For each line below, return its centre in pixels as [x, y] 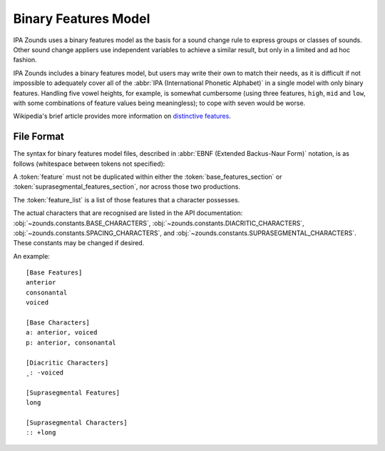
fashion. [25, 60]
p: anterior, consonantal [71, 342]
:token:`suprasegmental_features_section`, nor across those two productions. [127, 187]
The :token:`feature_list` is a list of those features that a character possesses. [127, 199]
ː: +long [41, 433]
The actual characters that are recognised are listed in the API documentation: [128, 213]
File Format [38, 137]
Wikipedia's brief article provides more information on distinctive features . [122, 116]
